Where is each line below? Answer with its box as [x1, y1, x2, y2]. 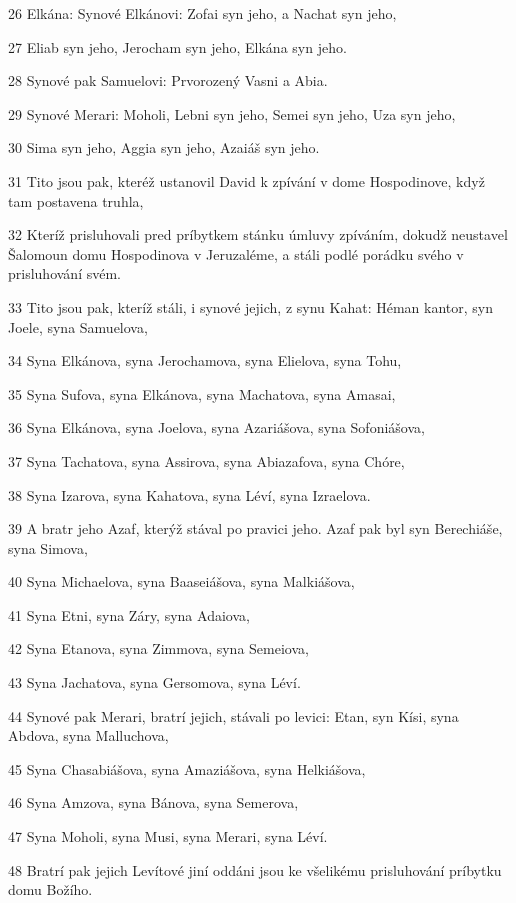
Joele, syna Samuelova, [8, 316, 148, 337]
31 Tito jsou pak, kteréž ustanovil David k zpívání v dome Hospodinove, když [8, 170, 485, 191]
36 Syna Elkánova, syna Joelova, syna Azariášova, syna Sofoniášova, [8, 417, 425, 438]
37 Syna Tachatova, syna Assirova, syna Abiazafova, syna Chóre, [8, 450, 405, 471]
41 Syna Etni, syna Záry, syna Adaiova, [8, 604, 250, 625]
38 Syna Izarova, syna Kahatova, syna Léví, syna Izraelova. [8, 484, 371, 505]
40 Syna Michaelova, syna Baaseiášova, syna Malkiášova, [8, 571, 355, 592]
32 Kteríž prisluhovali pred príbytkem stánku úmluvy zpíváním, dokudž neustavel [8, 224, 508, 245]
